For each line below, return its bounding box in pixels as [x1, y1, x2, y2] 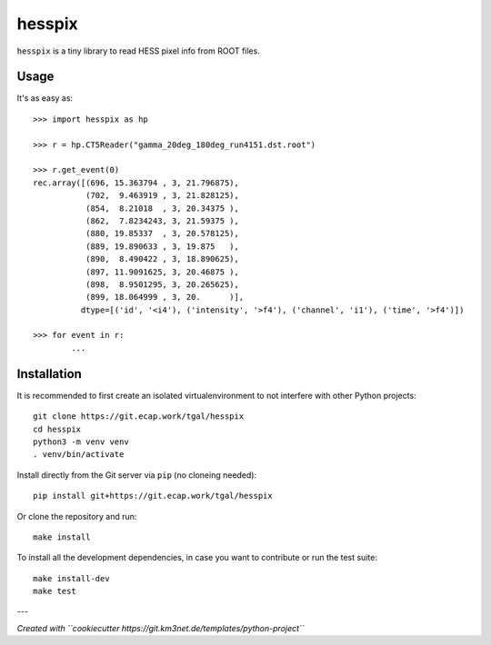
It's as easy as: [16, 93, 73, 104]
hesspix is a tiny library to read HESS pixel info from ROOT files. [16, 45, 261, 56]
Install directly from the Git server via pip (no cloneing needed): [16, 469, 257, 481]
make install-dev [33, 573, 110, 583]
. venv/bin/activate [33, 450, 125, 460]
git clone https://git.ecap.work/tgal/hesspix [33, 412, 245, 422]
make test [33, 586, 76, 597]
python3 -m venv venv [33, 436, 129, 447]
